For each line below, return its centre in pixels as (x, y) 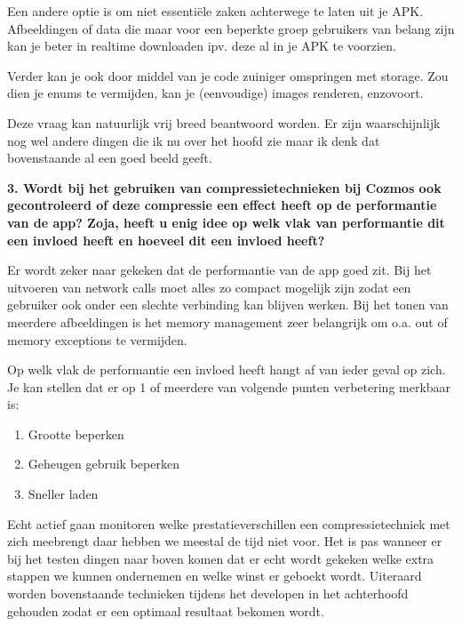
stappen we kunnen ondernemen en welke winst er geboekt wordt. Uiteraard (215, 576)
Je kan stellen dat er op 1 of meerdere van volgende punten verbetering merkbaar (229, 386)
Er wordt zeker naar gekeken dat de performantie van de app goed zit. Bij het (219, 270)
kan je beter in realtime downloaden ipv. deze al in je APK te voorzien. (202, 46)
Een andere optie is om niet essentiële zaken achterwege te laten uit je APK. (215, 11)
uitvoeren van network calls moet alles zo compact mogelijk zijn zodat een (209, 287)
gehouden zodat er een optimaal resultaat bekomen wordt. (166, 610)
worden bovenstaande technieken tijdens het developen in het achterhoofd (208, 594)
